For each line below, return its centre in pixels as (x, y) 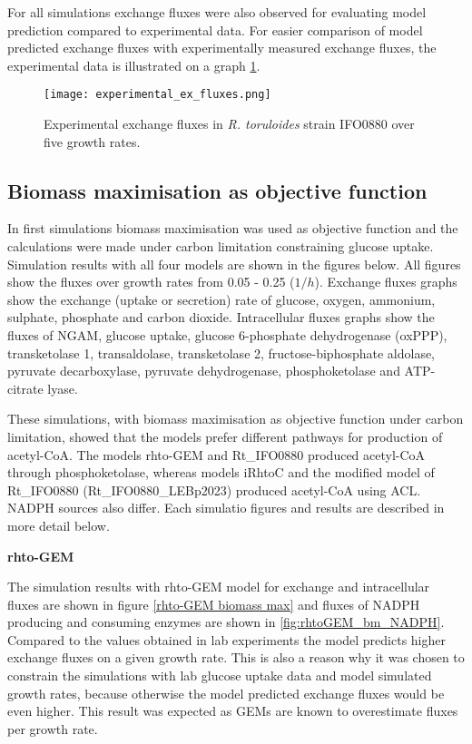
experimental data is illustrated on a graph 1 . (134, 65)
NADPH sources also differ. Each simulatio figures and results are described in (226, 508)
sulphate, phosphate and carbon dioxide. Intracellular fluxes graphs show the (221, 317)
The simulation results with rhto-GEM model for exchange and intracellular (219, 587)
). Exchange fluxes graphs (386, 282)
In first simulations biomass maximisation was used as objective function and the (233, 228)
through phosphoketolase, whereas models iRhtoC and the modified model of (221, 472)
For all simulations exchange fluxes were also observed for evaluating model (217, 12)
